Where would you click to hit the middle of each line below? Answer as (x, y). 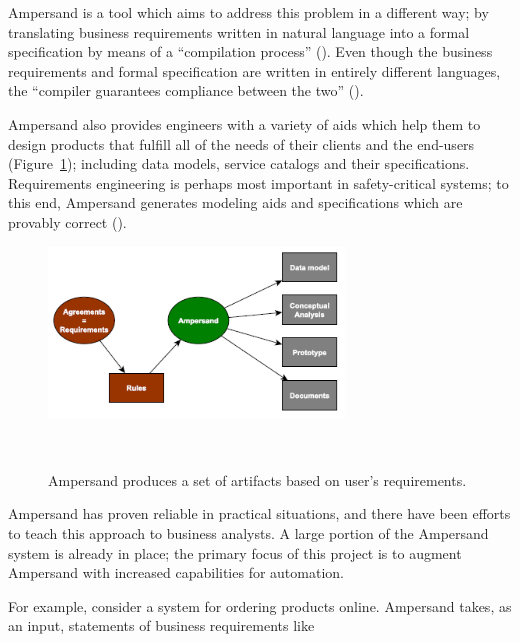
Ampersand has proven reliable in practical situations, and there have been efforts (259, 513)
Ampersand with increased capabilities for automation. (176, 572)
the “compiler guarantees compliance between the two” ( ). (186, 90)
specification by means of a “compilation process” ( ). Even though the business (250, 51)
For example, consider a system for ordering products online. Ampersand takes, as (260, 605)
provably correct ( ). (67, 221)
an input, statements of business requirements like (161, 625)
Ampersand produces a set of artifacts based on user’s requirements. (257, 479)
